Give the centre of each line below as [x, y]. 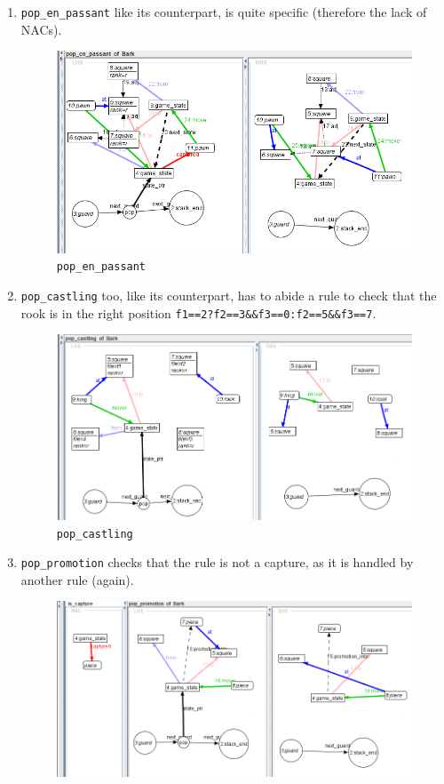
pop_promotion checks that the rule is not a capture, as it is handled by [217, 562]
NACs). [41, 29]
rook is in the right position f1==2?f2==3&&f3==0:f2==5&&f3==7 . [198, 312]
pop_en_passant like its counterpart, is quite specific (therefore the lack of [224, 12]
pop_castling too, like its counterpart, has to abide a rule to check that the [229, 296]
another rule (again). [77, 579]
